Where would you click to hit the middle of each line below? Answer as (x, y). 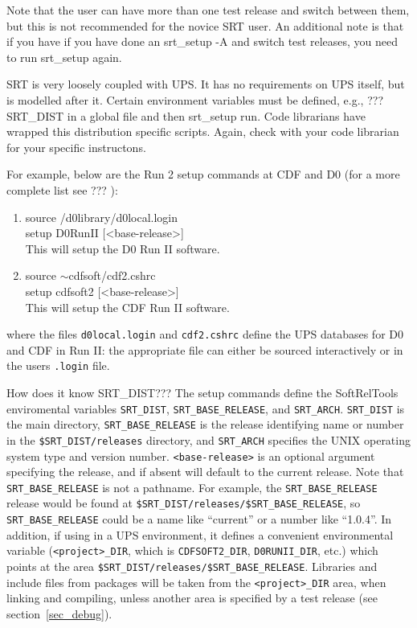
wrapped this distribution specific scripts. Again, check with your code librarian (203, 131)
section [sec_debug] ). (59, 613)
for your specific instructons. (76, 147)
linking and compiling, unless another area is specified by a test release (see (192, 598)
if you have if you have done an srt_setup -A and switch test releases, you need (202, 41)
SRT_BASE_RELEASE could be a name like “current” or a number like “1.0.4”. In (199, 519)
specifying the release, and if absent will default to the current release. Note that (205, 472)
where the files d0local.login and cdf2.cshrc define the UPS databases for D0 (205, 334)
